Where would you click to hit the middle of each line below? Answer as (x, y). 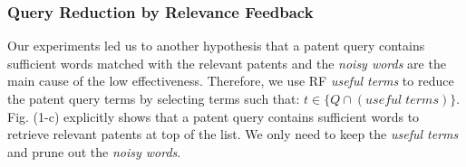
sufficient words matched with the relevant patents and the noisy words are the (227, 63)
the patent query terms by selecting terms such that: (154, 98)
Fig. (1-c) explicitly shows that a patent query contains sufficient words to (214, 116)
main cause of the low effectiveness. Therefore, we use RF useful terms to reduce (231, 81)
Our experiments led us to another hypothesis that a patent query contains (216, 46)
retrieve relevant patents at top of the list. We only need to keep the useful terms (233, 134)
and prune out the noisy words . (94, 151)
